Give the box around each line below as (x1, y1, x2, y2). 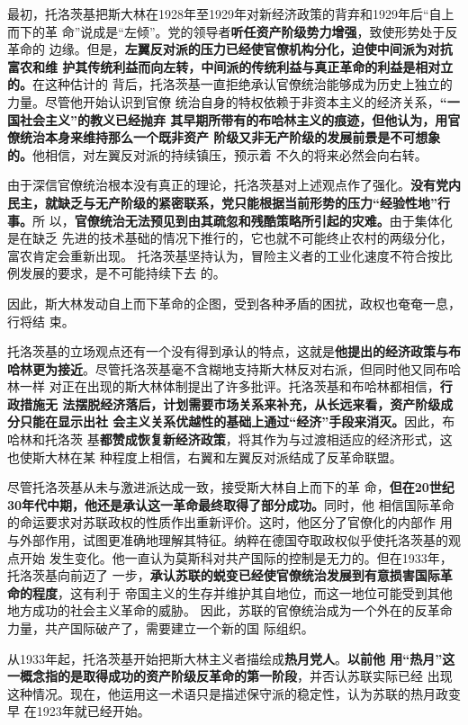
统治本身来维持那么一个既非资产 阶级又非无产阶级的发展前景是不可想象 (19, 128, 441, 147)
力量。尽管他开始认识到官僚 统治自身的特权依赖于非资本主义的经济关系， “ (7, 92, 447, 111)
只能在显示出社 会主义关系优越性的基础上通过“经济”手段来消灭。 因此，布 (19, 412, 455, 431)
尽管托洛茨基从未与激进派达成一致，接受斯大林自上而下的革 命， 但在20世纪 (7, 478, 454, 497)
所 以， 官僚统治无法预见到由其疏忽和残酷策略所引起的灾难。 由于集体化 (32, 210, 453, 229)
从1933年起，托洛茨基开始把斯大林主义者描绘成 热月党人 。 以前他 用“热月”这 (7, 649, 455, 667)
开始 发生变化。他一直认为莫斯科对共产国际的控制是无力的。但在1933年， (19, 548, 453, 567)
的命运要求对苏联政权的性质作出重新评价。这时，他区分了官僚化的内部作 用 (7, 513, 453, 532)
